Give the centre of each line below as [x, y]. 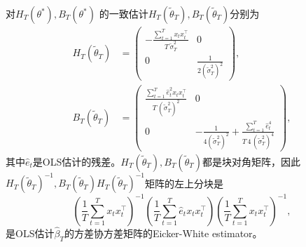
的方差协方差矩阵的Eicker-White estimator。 [163, 233]
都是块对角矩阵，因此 [251, 161]
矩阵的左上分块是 [185, 183]
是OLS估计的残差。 [77, 161]
